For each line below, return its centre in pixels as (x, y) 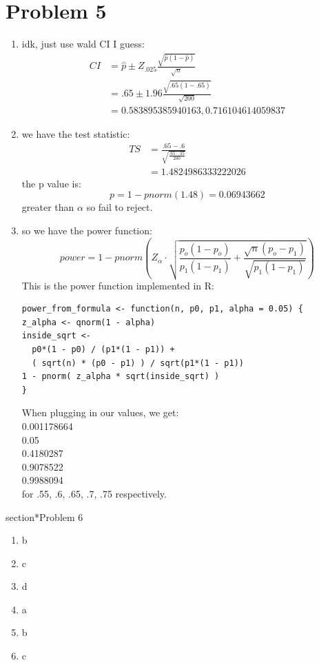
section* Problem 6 (44, 516)
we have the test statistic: (76, 133)
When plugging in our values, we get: (100, 412)
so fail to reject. (120, 207)
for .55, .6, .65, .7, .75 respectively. (94, 493)
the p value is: (51, 183)
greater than (48, 207)
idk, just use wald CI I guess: (83, 44)
